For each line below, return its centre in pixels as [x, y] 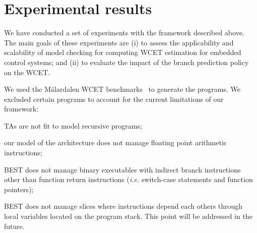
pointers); [19, 189]
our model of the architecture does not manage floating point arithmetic [116, 142]
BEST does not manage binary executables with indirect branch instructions [122, 169]
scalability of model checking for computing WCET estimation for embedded [123, 52]
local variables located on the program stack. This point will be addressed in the [128, 216]
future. [14, 226]
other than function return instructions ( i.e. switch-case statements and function [128, 179]
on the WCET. [27, 72]
